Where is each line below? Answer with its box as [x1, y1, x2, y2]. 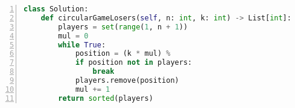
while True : [58, 40, 106, 49]
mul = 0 [58, 31, 89, 40]
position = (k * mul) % [75, 49, 171, 58]
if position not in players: [75, 58, 192, 67]
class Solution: [24, 5, 89, 13]
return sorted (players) [58, 94, 153, 103]
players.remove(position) [75, 76, 179, 85]
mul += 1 [75, 85, 110, 94]
